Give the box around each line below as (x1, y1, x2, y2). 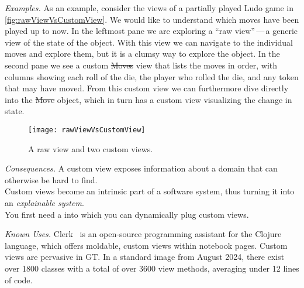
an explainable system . (5, 196, 84, 208)
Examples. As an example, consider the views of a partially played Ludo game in (5, 2, 293, 13)
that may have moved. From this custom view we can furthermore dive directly (5, 82, 289, 94)
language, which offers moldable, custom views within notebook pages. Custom (5, 239, 288, 251)
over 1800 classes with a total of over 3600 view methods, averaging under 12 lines (5, 262, 299, 274)
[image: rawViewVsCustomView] (28, 125, 146, 134)
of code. (5, 273, 33, 286)
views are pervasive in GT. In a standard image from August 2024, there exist (5, 251, 285, 263)
